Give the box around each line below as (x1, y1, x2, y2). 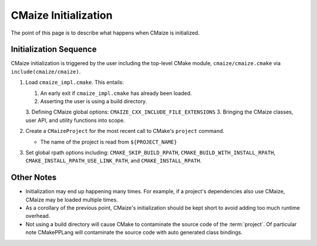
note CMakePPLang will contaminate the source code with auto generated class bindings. (25, 229, 243, 236)
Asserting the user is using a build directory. (40, 98, 147, 105)
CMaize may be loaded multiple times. (25, 196, 119, 203)
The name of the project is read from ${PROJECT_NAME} (40, 138, 177, 145)
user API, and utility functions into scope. (25, 117, 126, 124)
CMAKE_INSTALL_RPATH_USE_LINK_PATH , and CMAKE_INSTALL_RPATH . (25, 157, 202, 164)
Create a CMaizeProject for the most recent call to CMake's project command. (25, 128, 225, 135)
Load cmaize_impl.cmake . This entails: (25, 79, 124, 86)
